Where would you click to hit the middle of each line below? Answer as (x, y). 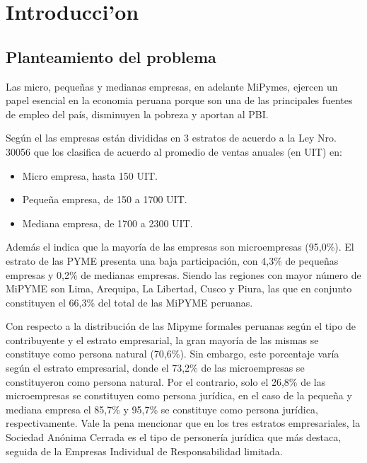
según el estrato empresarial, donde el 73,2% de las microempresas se (155, 368)
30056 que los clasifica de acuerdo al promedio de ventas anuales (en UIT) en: (174, 151)
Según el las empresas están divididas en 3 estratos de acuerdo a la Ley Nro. (171, 138)
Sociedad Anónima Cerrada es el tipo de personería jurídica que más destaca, (174, 437)
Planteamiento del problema (111, 56)
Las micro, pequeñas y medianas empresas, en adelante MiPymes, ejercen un (172, 86)
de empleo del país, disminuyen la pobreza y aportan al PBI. (137, 114)
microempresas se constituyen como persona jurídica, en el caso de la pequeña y (179, 395)
